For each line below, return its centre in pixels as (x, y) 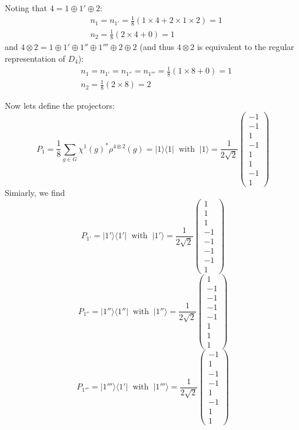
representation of (35, 58)
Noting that (26, 8)
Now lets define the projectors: (60, 106)
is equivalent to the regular (245, 47)
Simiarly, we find (35, 193)
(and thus (157, 47)
